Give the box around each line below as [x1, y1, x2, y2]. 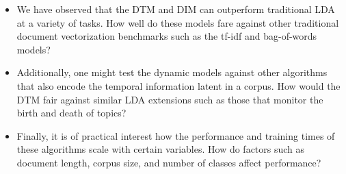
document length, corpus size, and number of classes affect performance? [16, 155, 321, 169]
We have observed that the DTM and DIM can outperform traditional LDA [16, 2, 335, 16]
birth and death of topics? [16, 105, 127, 120]
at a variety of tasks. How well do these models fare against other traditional [16, 15, 339, 29]
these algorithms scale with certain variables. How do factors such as [16, 142, 305, 156]
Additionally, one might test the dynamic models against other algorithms [16, 65, 328, 79]
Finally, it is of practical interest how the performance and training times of [16, 128, 335, 142]
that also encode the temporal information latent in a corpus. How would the [16, 78, 341, 92]
